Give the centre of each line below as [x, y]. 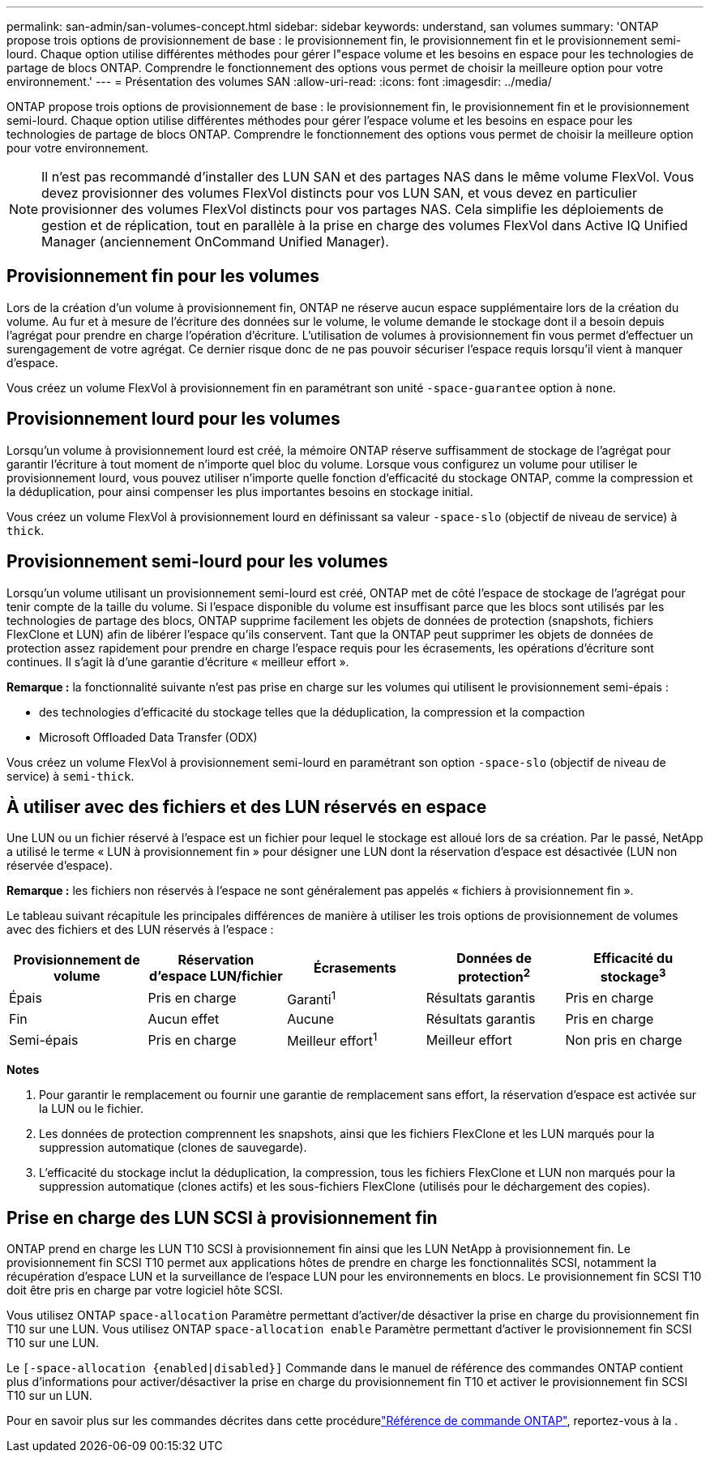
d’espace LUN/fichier [216, 976]
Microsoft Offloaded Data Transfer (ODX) [148, 737]
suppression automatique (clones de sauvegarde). [173, 1148]
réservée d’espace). [60, 866]
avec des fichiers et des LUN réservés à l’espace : [140, 930]
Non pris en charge [624, 1040]
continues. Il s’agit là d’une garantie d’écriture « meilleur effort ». [178, 661]
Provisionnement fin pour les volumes [163, 276]
